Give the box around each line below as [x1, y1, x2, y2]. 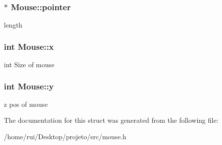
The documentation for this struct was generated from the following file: [4, 115, 219, 125]
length [4, 20, 23, 30]
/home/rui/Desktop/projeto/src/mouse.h [4, 131, 127, 142]
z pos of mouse [4, 99, 48, 109]
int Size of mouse [4, 59, 55, 70]
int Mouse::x [4, 40, 54, 52]
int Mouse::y [4, 80, 54, 92]
